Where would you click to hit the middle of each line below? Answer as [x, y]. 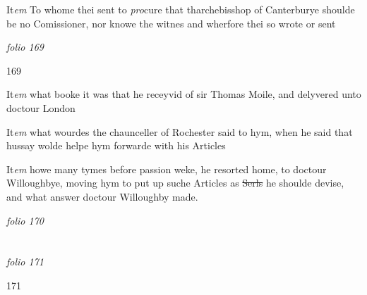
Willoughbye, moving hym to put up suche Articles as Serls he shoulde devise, [175, 183]
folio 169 [25, 47]
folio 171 [25, 262]
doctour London [41, 107]
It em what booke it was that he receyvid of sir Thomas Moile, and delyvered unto [184, 94]
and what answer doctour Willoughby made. [102, 196]
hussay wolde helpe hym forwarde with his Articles [116, 145]
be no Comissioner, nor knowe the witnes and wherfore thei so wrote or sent [171, 23]
